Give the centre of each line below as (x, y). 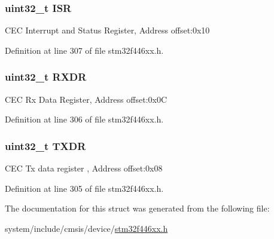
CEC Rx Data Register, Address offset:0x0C (86, 99)
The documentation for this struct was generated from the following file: (137, 208)
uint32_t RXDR (46, 77)
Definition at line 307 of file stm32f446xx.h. (84, 50)
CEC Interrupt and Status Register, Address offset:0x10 (107, 30)
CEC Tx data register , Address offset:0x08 (84, 168)
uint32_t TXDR (45, 145)
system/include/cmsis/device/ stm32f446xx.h (86, 228)
